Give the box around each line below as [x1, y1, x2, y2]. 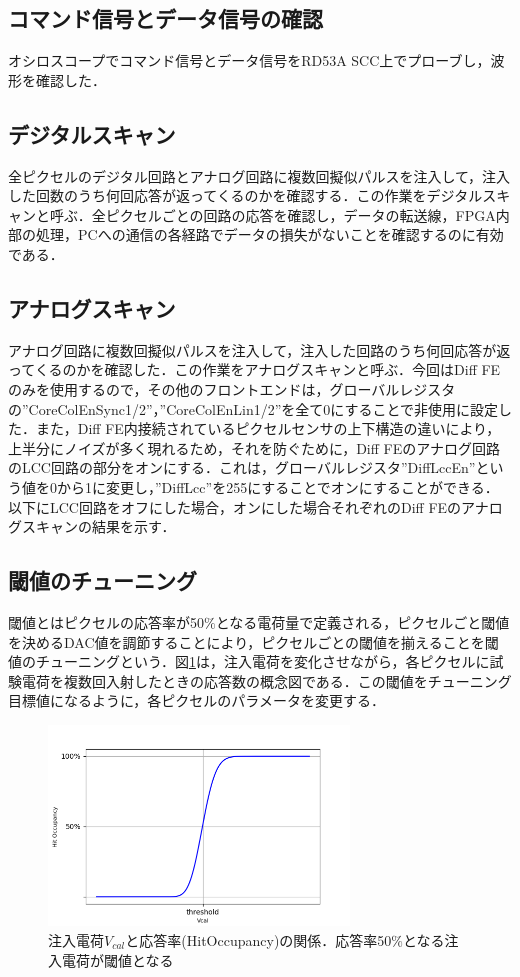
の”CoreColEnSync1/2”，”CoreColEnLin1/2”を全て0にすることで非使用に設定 [8, 398, 499, 419]
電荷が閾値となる [61, 949, 174, 970]
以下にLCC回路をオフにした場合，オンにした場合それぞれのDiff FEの [8, 496, 462, 517]
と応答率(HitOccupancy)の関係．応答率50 [125, 930, 392, 951]
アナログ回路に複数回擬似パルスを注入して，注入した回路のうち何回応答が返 [8, 339, 511, 360]
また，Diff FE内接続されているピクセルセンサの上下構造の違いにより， [35, 418, 501, 439]
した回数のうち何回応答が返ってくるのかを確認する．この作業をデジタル [8, 185, 483, 206]
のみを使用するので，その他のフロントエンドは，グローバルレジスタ [8, 378, 456, 399]
